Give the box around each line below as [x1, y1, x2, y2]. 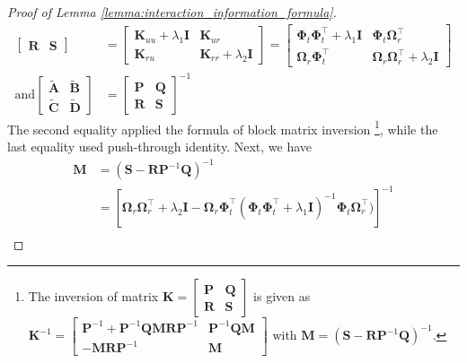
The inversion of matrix [28, 287, 159, 306]
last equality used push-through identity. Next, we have [7, 137, 313, 156]
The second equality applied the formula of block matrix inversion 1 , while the [7, 117, 438, 138]
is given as [253, 287, 311, 306]
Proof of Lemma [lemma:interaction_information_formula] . [7, 3, 337, 21]
